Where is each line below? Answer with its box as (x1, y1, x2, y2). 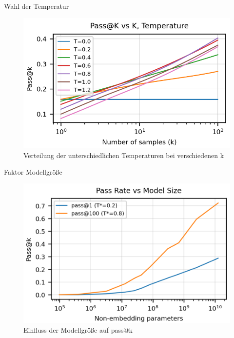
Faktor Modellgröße (4, 166, 62, 177)
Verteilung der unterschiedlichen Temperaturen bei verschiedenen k (23, 150, 224, 160)
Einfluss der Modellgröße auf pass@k (23, 325, 133, 335)
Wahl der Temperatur (4, 1, 69, 11)
